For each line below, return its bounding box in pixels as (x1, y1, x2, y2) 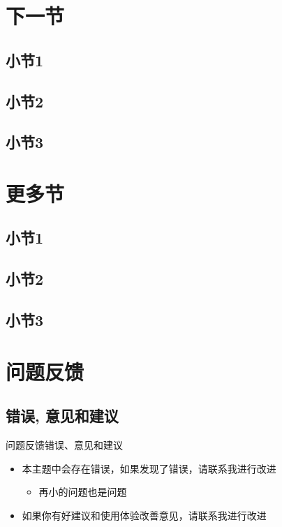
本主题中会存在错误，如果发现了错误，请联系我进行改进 (22, 461, 276, 475)
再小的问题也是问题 (38, 484, 127, 499)
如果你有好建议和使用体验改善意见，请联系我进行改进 (22, 507, 267, 522)
